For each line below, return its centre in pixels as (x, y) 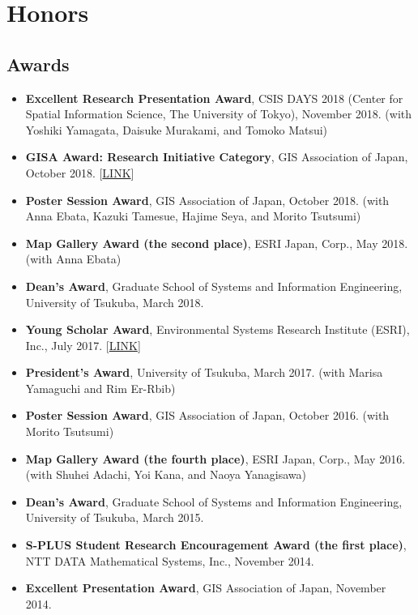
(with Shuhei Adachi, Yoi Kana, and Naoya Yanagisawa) (166, 474)
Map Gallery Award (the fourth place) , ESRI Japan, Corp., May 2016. (215, 458)
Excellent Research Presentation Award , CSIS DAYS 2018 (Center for (214, 98)
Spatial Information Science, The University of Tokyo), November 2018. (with (219, 114)
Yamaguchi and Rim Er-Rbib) (100, 388)
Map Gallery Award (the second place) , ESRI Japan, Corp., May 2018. (217, 243)
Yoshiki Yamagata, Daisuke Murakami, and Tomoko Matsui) (177, 129)
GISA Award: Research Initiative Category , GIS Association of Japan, (217, 157)
